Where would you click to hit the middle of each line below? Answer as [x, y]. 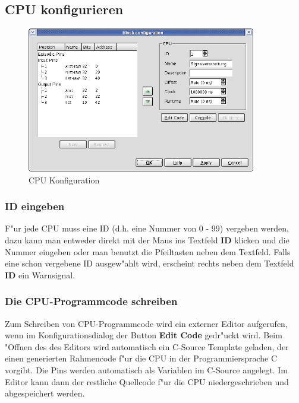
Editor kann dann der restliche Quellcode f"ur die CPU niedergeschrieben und [147, 381]
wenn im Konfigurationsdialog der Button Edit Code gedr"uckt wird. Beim [144, 335]
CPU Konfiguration [64, 180]
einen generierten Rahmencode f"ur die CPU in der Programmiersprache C [141, 358]
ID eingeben [35, 206]
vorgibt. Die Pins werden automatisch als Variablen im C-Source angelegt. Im [146, 370]
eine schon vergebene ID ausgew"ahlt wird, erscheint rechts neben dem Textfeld [149, 263]
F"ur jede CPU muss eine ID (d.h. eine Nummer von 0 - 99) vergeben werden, [147, 228]
